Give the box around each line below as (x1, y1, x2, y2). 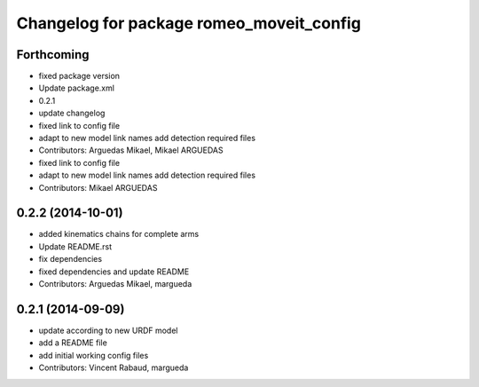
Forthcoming (16, 47, 90, 62)
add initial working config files (38, 350, 149, 360)
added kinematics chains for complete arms (38, 229, 200, 240)
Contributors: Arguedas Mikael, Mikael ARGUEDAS (38, 145, 224, 155)
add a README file (38, 337, 108, 348)
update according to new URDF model (38, 325, 178, 336)
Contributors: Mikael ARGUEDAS (38, 182, 158, 193)
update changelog (38, 107, 106, 119)
